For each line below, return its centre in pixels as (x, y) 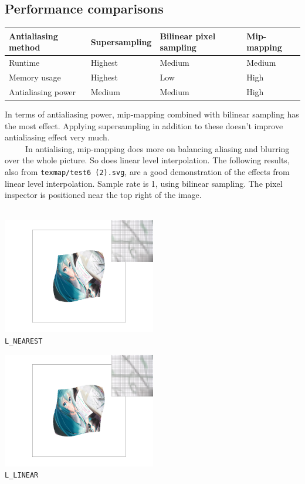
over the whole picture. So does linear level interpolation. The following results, (147, 160)
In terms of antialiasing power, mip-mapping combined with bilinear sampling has (152, 114)
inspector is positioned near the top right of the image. (103, 195)
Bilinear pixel (188, 36)
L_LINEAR (22, 475)
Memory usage (35, 77)
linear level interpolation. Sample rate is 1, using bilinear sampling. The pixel (144, 183)
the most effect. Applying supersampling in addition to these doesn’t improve (144, 125)
